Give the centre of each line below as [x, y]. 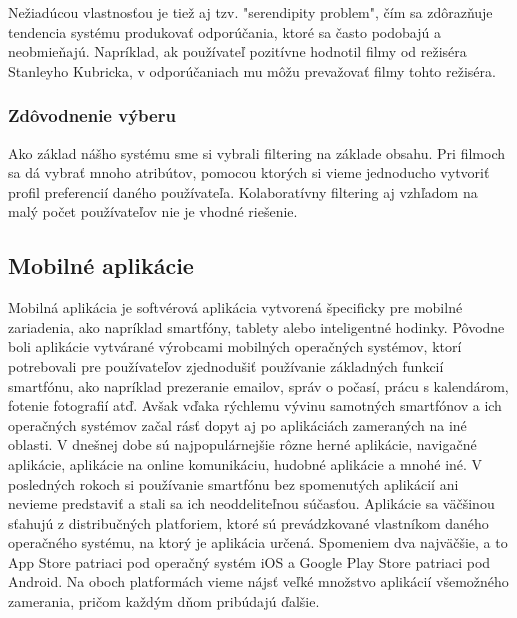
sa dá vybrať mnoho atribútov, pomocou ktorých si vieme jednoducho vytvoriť [249, 172]
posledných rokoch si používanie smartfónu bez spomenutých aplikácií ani [233, 483]
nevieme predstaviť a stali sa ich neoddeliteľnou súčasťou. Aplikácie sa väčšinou [251, 503]
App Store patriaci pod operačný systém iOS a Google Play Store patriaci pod [249, 561]
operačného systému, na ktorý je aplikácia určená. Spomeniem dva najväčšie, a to [258, 542]
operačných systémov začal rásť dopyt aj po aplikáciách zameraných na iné [237, 424]
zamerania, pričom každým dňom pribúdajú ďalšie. [164, 601]
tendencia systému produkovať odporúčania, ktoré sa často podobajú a [224, 31]
